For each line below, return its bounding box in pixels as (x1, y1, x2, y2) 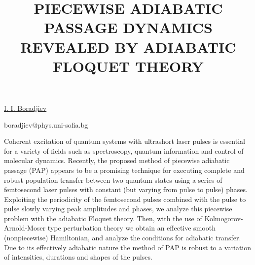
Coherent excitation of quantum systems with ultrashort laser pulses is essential (4, 136, 245, 146)
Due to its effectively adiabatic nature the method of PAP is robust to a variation (4, 242, 252, 252)
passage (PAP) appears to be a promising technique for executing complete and (4, 165, 245, 175)
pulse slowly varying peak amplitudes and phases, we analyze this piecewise (4, 203, 232, 214)
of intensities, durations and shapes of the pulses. (4, 252, 152, 262)
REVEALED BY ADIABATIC (20, 36, 236, 57)
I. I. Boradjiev (4, 102, 47, 113)
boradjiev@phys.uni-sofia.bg (4, 119, 88, 130)
